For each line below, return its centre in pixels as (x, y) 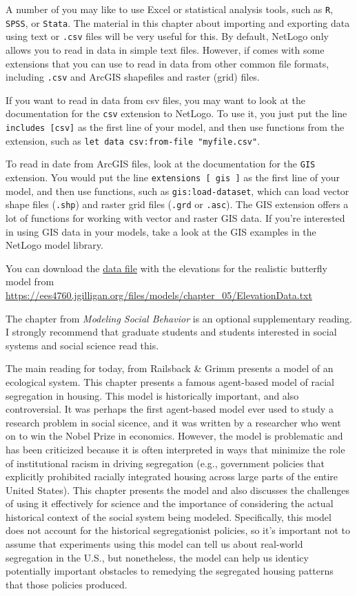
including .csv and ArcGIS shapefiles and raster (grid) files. (133, 77)
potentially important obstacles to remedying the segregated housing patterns (170, 571)
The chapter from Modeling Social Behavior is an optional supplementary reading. (179, 318)
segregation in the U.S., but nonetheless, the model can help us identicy (157, 557)
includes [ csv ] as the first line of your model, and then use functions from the (175, 127)
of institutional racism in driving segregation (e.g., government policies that (165, 463)
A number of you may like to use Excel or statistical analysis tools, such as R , (170, 9)
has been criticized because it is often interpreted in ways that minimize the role (175, 449)
